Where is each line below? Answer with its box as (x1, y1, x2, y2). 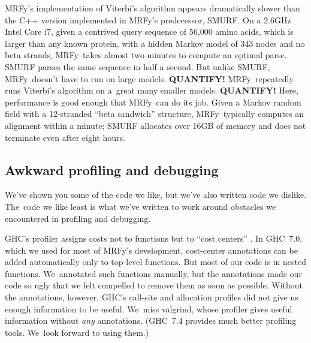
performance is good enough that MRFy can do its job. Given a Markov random (5, 95, 301, 108)
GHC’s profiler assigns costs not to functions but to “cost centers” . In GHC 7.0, (5, 232, 303, 245)
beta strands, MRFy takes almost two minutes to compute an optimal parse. (5, 49, 287, 61)
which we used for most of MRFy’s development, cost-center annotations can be (5, 243, 298, 256)
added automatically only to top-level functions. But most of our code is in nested (5, 255, 306, 268)
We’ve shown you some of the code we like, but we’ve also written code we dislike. (5, 188, 307, 201)
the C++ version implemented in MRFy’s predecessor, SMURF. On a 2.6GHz (5, 13, 291, 26)
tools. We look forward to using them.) (5, 326, 149, 338)
